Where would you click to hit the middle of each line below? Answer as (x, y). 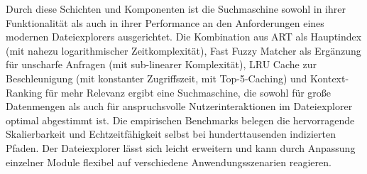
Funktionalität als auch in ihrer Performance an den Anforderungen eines (165, 22)
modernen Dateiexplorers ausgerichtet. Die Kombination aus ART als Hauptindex (184, 37)
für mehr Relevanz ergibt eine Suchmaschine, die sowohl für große (188, 92)
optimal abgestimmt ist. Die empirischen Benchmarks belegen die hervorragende (180, 120)
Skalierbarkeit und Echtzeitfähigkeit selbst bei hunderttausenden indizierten (171, 134)
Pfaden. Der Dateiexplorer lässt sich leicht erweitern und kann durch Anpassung (181, 147)
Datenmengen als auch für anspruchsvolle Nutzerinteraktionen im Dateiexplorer (179, 106)
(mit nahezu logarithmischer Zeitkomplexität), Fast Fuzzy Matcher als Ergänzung (183, 50)
